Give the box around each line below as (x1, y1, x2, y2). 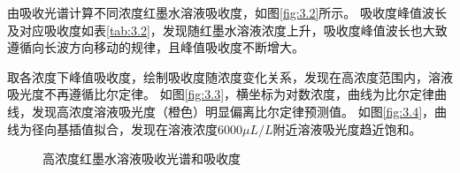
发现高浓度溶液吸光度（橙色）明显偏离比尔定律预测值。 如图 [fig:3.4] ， (31, 102, 435, 120)
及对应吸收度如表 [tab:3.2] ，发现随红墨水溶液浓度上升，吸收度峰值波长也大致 (7, 20, 448, 39)
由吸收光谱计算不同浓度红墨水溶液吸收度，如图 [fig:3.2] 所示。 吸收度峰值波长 (7, 4, 448, 21)
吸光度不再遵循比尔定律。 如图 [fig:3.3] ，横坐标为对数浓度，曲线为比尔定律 (7, 85, 435, 103)
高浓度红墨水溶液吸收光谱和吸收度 (42, 149, 241, 168)
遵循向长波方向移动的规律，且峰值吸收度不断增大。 (7, 38, 304, 56)
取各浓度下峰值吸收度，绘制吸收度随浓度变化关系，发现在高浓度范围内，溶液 (7, 67, 453, 86)
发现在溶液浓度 (130, 119, 218, 138)
